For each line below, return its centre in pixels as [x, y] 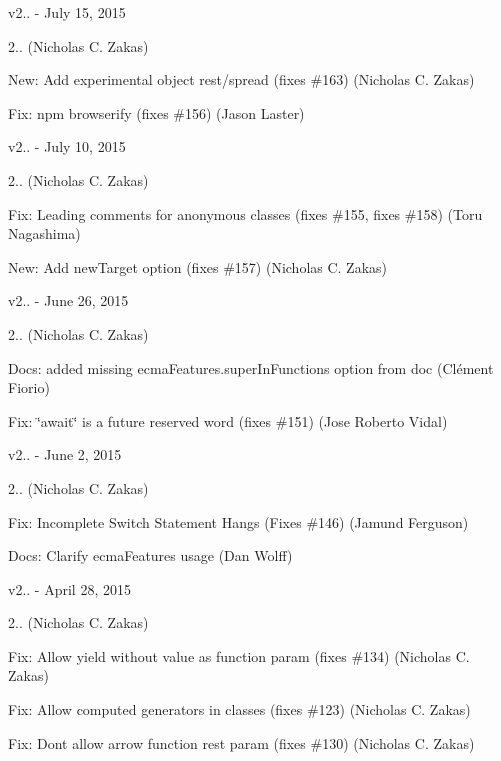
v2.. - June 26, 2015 [68, 300]
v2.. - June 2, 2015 [65, 454]
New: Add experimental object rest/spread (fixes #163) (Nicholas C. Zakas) [241, 79]
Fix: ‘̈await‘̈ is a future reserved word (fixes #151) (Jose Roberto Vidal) [228, 420]
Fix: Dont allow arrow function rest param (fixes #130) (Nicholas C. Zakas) [241, 742]
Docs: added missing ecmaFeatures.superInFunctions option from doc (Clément [251, 367]
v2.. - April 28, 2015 [69, 588]
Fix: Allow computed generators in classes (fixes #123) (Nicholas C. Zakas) [239, 709]
